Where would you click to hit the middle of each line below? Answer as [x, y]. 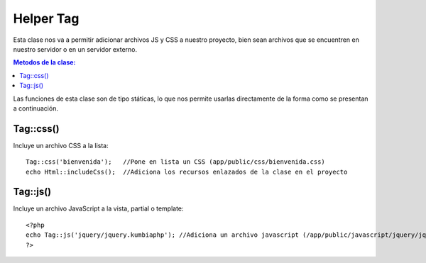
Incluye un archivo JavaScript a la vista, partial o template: [98, 208]
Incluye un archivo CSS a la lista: [61, 145]
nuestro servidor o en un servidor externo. [75, 49]
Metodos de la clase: [44, 62]
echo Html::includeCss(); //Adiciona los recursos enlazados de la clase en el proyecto [187, 172]
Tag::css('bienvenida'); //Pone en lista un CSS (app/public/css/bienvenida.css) [176, 162]
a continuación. [35, 108]
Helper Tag [46, 18]
